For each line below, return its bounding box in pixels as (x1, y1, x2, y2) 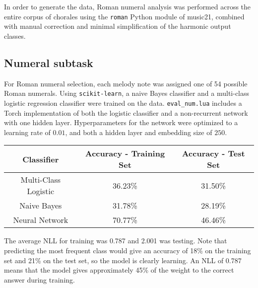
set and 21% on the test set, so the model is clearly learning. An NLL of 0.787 (4, 255, 242, 265)
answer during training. (4, 274, 75, 285)
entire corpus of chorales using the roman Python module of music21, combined (4, 11, 245, 21)
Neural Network (13, 214, 68, 226)
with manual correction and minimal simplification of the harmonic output (4, 21, 231, 31)
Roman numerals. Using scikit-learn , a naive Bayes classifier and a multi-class (4, 88, 250, 98)
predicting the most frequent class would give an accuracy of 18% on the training (4, 245, 251, 255)
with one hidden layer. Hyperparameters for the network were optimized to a (4, 117, 238, 128)
